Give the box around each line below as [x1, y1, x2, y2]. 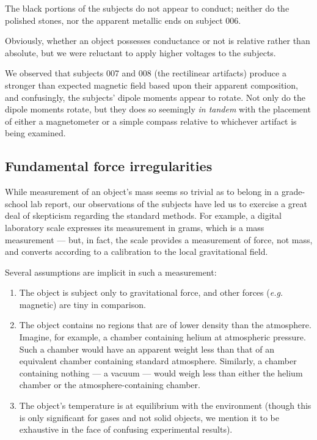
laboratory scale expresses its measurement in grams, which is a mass [5, 221, 264, 233]
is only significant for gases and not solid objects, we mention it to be [19, 411, 279, 424]
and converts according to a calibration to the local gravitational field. [5, 245, 268, 258]
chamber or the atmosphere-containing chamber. [19, 378, 200, 391]
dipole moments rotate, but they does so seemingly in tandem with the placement [5, 103, 311, 116]
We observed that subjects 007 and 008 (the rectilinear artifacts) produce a [5, 67, 286, 79]
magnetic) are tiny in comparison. [19, 298, 146, 310]
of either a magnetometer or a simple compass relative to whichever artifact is [5, 114, 297, 127]
